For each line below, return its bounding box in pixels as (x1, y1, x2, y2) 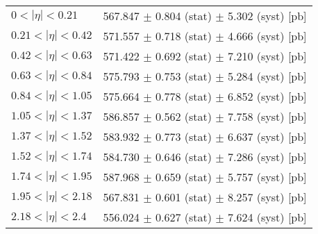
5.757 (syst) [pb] (228, 169, 307, 185)
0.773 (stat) (155, 128, 212, 144)
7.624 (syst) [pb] (228, 209, 307, 225)
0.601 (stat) (155, 189, 212, 205)
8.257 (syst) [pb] (228, 189, 307, 205)
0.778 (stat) (155, 88, 212, 104)
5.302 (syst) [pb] (228, 8, 307, 24)
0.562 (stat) (155, 108, 212, 124)
